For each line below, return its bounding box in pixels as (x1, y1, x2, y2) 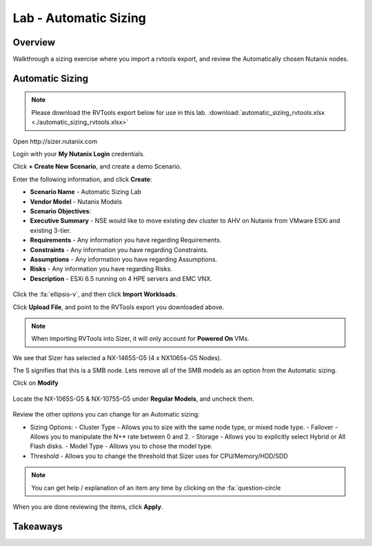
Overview (12, 36, 56, 48)
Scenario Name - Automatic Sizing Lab (30, 188, 141, 196)
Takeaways (12, 521, 63, 532)
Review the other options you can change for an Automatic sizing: (12, 410, 200, 419)
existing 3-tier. (30, 226, 72, 234)
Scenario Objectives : (30, 207, 92, 215)
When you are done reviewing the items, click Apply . (12, 503, 163, 511)
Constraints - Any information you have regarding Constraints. (30, 245, 209, 254)
